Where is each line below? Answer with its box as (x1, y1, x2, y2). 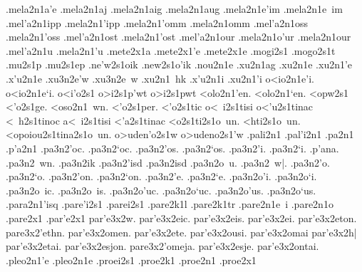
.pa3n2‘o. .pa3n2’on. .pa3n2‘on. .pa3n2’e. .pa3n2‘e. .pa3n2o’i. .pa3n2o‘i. (6, 169, 317, 184)
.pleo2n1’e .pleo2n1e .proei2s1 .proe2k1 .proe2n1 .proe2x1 (6, 252, 257, 267)
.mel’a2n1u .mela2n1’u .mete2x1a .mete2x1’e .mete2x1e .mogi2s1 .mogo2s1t (6, 43, 336, 58)
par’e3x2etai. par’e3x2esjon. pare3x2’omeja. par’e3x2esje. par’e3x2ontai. (6, 239, 319, 253)
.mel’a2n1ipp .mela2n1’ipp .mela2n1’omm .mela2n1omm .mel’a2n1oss (6, 15, 309, 30)
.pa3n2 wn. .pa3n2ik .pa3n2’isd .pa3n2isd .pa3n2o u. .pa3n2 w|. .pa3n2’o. (6, 155, 330, 169)
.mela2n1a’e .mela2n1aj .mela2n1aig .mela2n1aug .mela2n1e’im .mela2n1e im (6, 1, 343, 16)
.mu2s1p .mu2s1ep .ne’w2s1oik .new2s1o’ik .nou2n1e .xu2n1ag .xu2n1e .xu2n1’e (6, 57, 353, 72)
